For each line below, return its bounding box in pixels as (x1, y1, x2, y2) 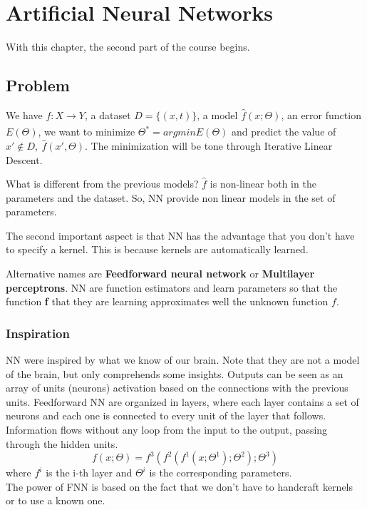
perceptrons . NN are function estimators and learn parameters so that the (6, 280, 338, 295)
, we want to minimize (38, 124, 135, 139)
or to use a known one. (6, 493, 105, 508)
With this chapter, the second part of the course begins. (6, 39, 250, 54)
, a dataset (84, 107, 131, 122)
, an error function (281, 107, 361, 122)
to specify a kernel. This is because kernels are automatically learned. (6, 242, 309, 257)
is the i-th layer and (46, 465, 133, 480)
